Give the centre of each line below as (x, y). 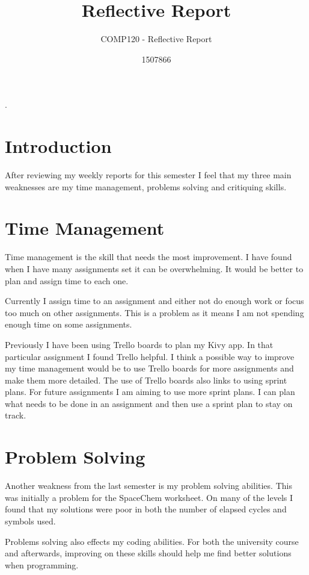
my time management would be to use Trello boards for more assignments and (149, 368)
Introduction (58, 146)
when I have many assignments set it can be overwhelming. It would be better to (154, 268)
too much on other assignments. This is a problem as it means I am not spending (154, 312)
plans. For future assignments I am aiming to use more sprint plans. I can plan (150, 392)
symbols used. (30, 521)
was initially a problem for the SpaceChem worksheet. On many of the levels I (149, 497)
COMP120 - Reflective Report (156, 39)
